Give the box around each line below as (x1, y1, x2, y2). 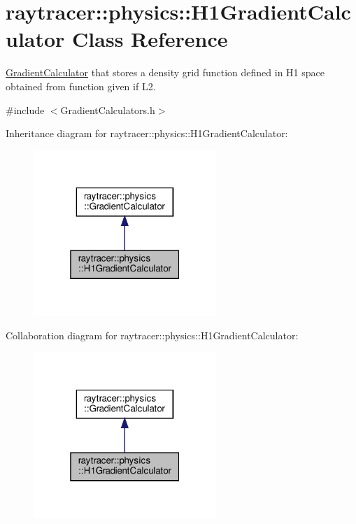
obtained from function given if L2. (6, 78, 156, 93)
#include (6, 102, 45, 117)
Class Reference (72, 24, 228, 53)
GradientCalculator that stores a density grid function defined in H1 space (6, 65, 325, 80)
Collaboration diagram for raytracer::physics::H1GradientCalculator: (6, 328, 299, 343)
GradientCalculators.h (60, 102, 155, 117)
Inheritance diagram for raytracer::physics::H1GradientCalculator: (6, 126, 288, 141)
